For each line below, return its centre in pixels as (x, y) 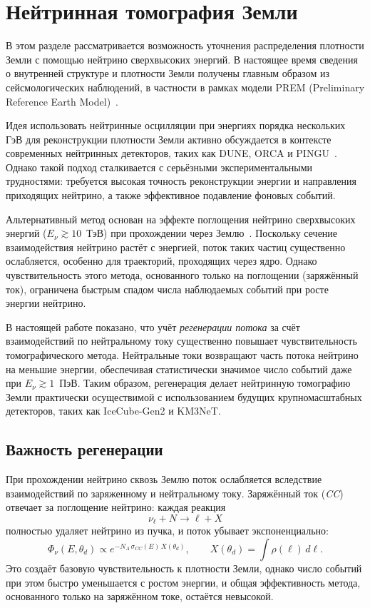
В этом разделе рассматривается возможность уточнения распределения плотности (185, 45)
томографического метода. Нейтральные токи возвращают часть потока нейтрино (182, 355)
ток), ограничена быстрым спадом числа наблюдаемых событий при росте (167, 289)
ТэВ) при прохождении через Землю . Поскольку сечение (212, 233)
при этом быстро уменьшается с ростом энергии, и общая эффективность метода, (183, 582)
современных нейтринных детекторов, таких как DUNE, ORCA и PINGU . (171, 153)
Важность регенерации (84, 449)
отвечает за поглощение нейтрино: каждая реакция (116, 507)
